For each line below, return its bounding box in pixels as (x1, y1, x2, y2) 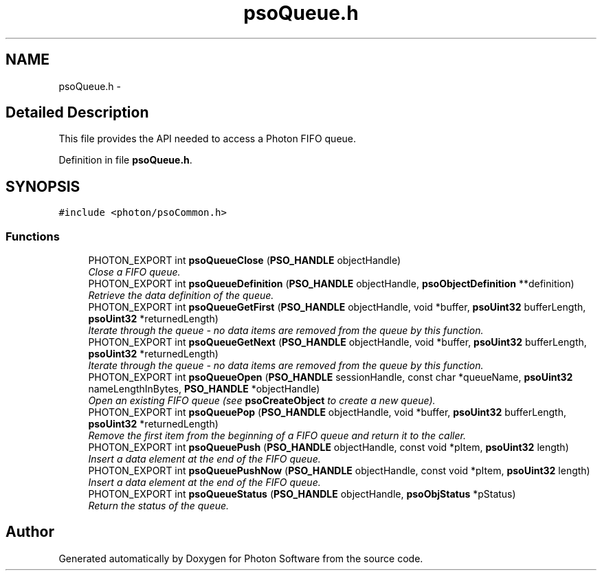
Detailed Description (5, 104, 149, 122)
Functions (5, 229, 60, 243)
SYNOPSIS (5, 177, 80, 195)
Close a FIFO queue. (88, 266, 181, 278)
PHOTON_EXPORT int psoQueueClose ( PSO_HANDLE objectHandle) (88, 254, 401, 267)
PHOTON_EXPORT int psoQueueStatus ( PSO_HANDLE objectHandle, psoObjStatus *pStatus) (88, 488, 516, 500)
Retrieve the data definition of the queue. (88, 289, 274, 302)
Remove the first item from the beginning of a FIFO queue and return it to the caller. (88, 430, 466, 442)
